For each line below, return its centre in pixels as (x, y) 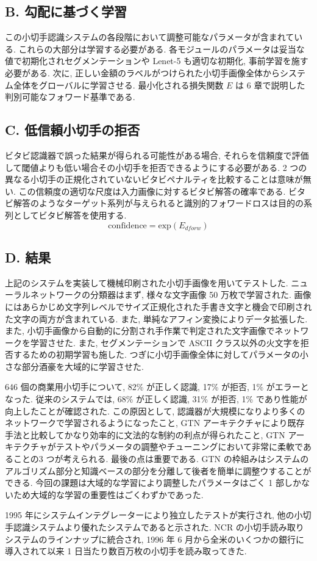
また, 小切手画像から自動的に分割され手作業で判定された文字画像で (140, 331)
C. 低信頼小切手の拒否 (73, 130)
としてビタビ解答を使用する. (70, 215)
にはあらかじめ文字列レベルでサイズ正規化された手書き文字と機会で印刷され (158, 306)
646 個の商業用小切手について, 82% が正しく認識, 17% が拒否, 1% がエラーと (157, 387)
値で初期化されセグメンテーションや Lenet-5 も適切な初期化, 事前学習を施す (157, 61)
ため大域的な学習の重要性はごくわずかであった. (108, 494)
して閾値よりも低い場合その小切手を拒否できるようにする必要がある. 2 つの (156, 167)
